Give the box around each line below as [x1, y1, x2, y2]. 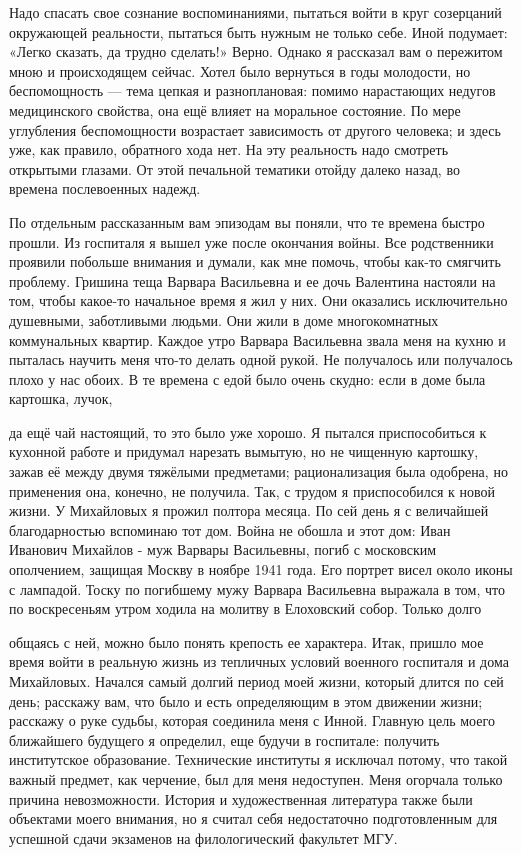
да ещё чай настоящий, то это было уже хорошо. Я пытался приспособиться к [9, 421, 487, 442]
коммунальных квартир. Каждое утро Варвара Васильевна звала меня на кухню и [9, 329, 506, 350]
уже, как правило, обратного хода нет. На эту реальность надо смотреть [9, 139, 449, 160]
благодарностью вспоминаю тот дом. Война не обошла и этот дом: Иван [9, 519, 451, 540]
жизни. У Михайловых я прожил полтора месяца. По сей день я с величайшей [9, 500, 489, 521]
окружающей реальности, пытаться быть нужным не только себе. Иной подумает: [9, 21, 508, 42]
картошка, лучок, [9, 388, 113, 409]
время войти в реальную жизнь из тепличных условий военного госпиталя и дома [9, 651, 509, 672]
